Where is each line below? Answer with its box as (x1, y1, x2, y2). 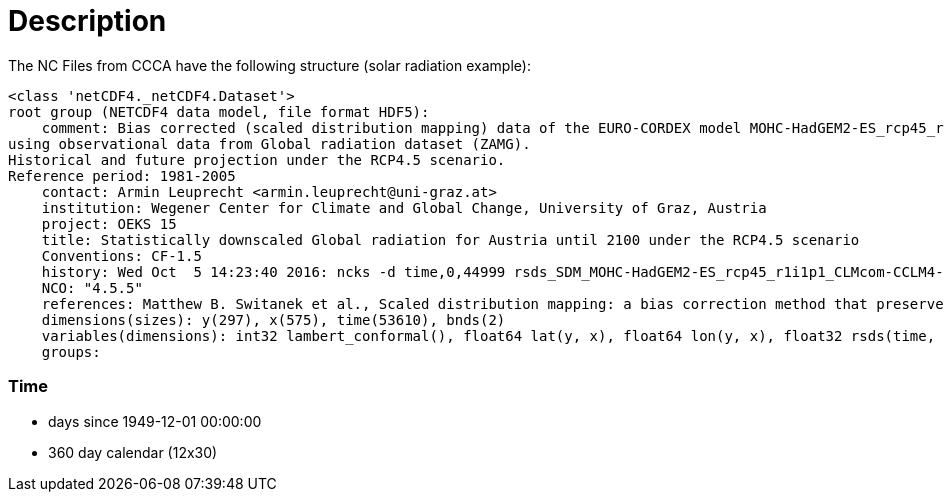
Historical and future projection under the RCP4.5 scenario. (8, 151, 506, 168)
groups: (41, 343, 101, 360)
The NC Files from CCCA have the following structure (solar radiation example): (8, 56, 531, 74)
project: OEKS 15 (41, 215, 177, 232)
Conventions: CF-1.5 (41, 247, 202, 264)
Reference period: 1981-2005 (8, 167, 236, 184)
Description (8, 4, 167, 38)
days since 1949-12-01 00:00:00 (48, 412, 262, 430)
